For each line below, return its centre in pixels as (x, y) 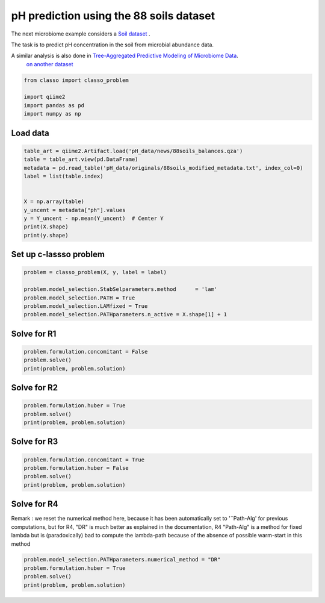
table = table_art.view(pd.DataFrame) (81, 159)
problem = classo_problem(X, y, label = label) (95, 272)
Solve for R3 (35, 442)
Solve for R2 (35, 388)
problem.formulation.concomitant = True (84, 460)
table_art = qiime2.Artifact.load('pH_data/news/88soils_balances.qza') (133, 151)
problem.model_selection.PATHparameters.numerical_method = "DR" (122, 560)
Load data (30, 133)
